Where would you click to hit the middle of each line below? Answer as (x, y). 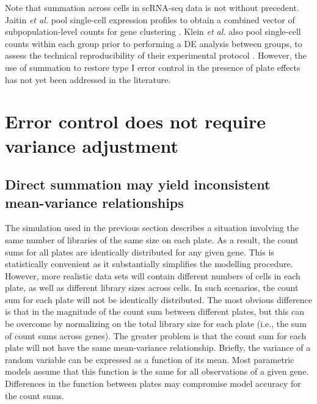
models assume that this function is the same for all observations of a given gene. (157, 371)
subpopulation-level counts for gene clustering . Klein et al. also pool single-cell (153, 31)
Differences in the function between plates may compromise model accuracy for (153, 384)
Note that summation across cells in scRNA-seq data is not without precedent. (152, 7)
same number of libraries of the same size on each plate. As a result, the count (152, 239)
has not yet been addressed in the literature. (88, 79)
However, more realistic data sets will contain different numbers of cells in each (153, 275)
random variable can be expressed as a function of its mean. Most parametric (150, 359)
